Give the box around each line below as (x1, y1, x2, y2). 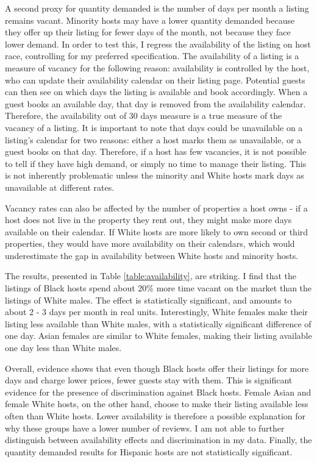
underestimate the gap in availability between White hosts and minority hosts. (5, 249, 299, 261)
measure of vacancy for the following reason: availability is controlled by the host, (5, 61, 310, 74)
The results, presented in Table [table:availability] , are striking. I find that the (5, 269, 297, 282)
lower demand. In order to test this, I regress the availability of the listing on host (5, 37, 311, 50)
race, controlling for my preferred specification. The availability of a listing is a (5, 49, 299, 62)
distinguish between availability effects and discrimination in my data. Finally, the (5, 433, 312, 446)
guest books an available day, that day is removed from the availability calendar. (5, 97, 306, 110)
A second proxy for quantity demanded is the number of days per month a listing (5, 2, 309, 14)
